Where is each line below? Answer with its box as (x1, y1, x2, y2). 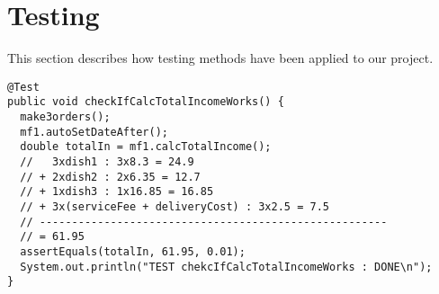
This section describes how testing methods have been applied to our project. (7, 49, 434, 67)
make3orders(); (20, 111, 111, 124)
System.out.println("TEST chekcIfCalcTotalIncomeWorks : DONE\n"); (20, 260, 433, 273)
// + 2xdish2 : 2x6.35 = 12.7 (20, 170, 201, 183)
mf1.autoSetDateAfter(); (20, 125, 168, 138)
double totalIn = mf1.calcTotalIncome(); (20, 140, 272, 154)
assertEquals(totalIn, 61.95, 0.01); (20, 245, 246, 258)
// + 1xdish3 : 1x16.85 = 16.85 (20, 185, 214, 199)
